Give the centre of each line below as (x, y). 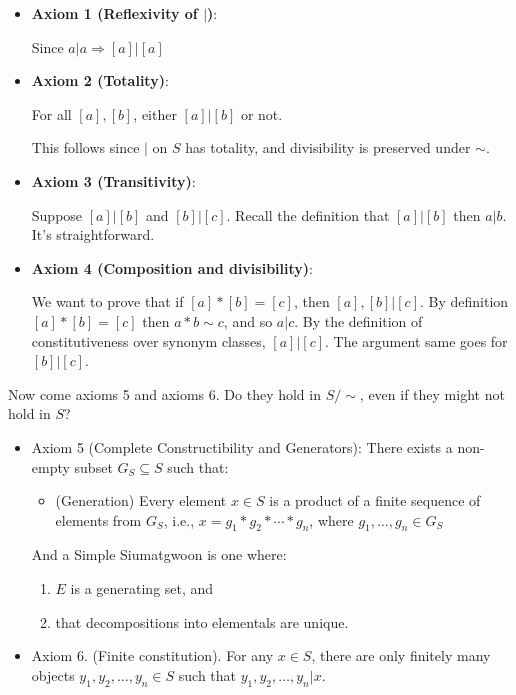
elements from (98, 519)
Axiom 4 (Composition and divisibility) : (172, 267)
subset (93, 466)
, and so (248, 320)
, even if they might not (432, 393)
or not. (261, 113)
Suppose (57, 214)
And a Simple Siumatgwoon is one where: (159, 554)
